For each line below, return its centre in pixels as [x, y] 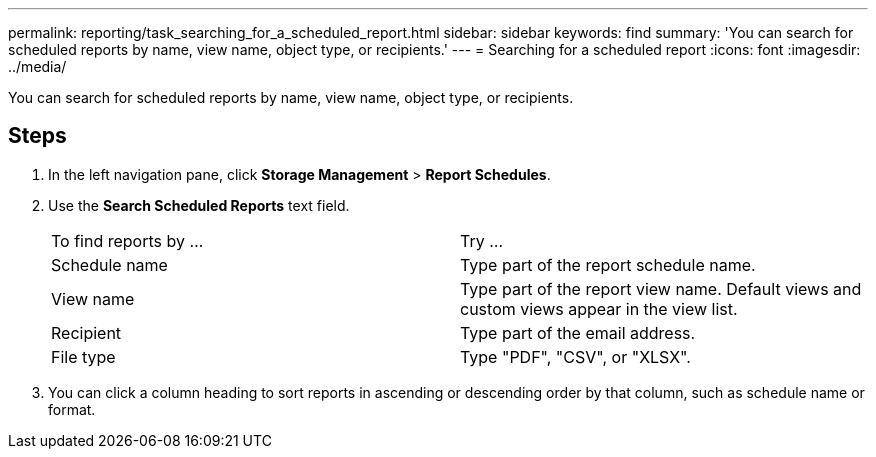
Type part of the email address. [578, 332]
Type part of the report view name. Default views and [661, 288]
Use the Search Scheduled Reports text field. [199, 205]
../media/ [37, 66]
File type [83, 356]
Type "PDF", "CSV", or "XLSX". [575, 356]
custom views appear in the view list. [599, 308]
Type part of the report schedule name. [608, 264]
